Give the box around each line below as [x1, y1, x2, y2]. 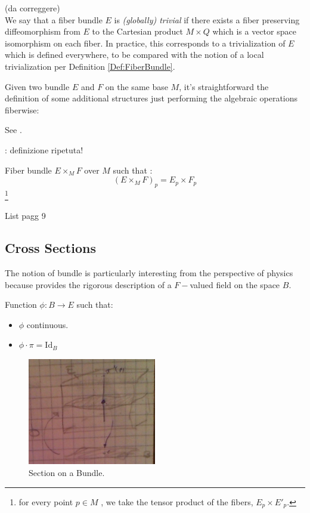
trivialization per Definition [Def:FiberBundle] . [5, 60, 175, 72]
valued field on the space [190, 278, 280, 291]
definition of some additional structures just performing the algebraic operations [5, 92, 298, 104]
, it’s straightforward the [179, 80, 269, 92]
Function [5, 298, 37, 311]
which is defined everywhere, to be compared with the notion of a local [5, 48, 264, 61]
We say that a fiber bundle [5, 13, 103, 26]
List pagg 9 [5, 209, 46, 222]
